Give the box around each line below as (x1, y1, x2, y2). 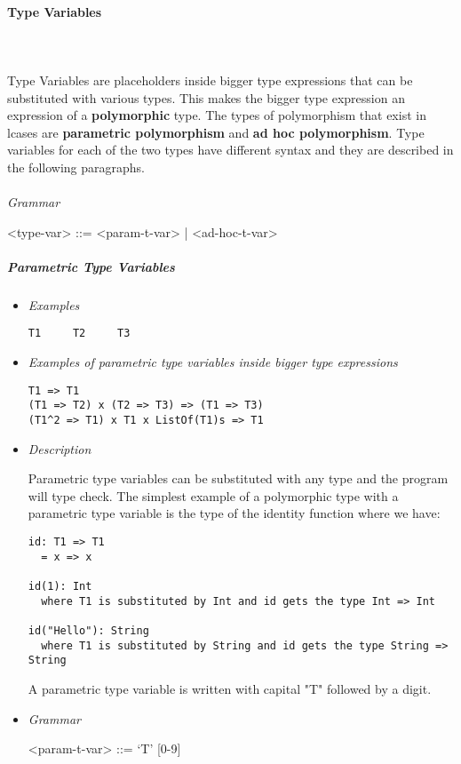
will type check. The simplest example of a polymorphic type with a (28, 486, 399, 505)
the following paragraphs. (7, 157, 145, 176)
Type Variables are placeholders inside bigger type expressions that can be (7, 70, 413, 89)
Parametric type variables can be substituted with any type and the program (28, 469, 449, 488)
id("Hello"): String (28, 625, 149, 638)
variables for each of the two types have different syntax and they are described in (7, 140, 454, 159)
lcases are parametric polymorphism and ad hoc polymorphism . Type (7, 123, 425, 141)
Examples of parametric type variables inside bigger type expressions (28, 353, 398, 371)
